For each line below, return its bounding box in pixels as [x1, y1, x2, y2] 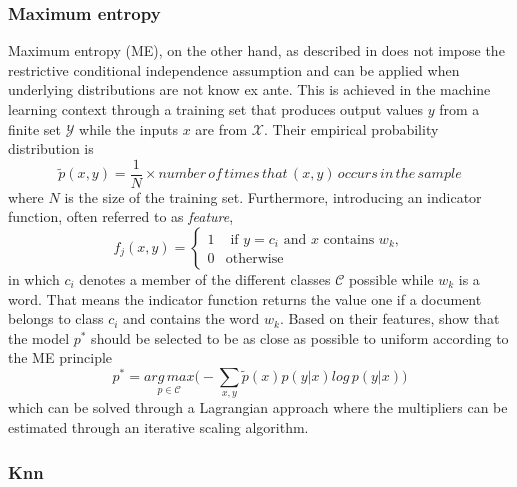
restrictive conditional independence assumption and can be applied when [8, 59, 460, 80]
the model [8, 327, 70, 348]
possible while [348, 269, 434, 290]
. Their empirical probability [263, 118, 439, 139]
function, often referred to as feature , [8, 206, 234, 227]
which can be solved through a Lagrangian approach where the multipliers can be [8, 397, 508, 418]
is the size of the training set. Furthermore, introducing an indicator [64, 186, 482, 207]
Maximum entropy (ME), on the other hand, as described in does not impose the [8, 40, 505, 61]
